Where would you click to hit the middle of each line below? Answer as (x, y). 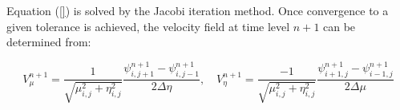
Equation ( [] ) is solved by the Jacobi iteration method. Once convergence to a (198, 10)
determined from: (49, 42)
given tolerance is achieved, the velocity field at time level (148, 26)
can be (339, 26)
